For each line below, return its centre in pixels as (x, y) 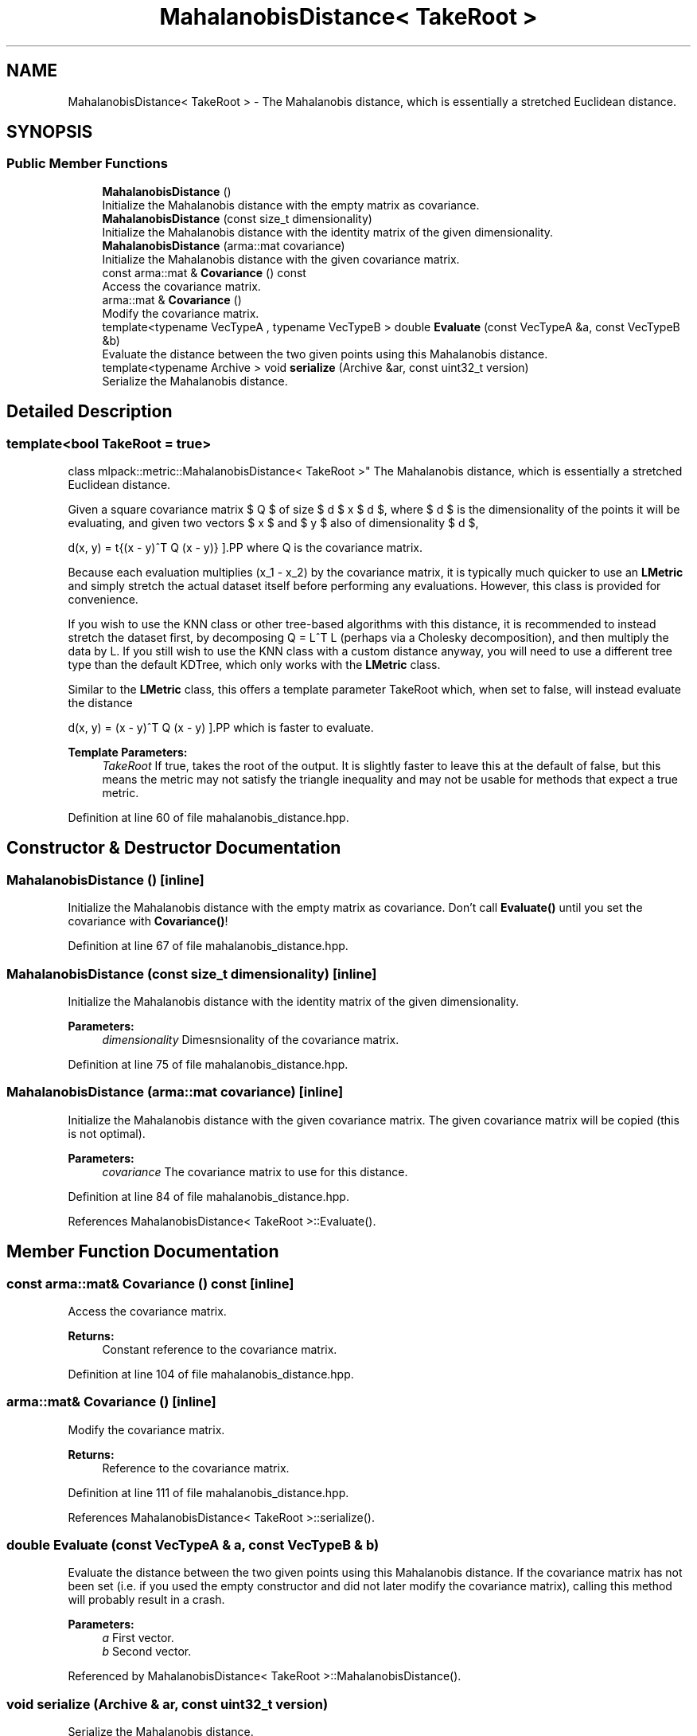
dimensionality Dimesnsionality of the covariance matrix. (251, 1040)
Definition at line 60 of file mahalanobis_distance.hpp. (208, 818)
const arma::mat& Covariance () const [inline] (150, 1283)
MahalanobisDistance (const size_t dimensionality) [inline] (192, 974)
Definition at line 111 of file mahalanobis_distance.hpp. (208, 1492)
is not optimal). (107, 1133)
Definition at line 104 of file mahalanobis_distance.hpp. (211, 1374)
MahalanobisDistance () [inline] (105, 880)
